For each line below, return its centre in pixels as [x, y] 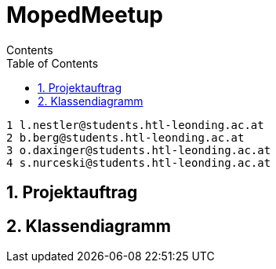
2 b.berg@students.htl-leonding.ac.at [125, 137]
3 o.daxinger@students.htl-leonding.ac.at [139, 150]
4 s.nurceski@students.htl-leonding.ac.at [139, 162]
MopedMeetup [85, 15]
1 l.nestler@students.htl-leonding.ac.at [135, 125]
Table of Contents [53, 63]
